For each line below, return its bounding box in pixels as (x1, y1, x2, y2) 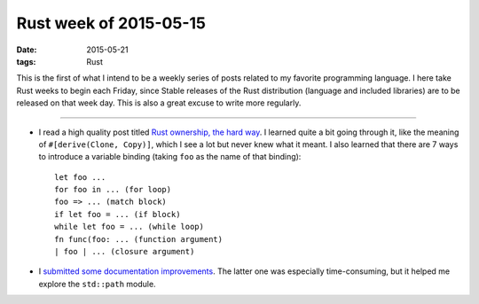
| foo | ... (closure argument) (54, 246, 195, 257)
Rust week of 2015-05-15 (16, 13, 206, 33)
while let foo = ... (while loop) (54, 222, 204, 232)
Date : (16, 44, 37, 55)
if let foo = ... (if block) (54, 209, 181, 219)
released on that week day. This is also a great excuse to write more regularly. (16, 97, 302, 108)
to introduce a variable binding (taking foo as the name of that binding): (38, 152, 302, 162)
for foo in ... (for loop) (54, 184, 172, 195)
